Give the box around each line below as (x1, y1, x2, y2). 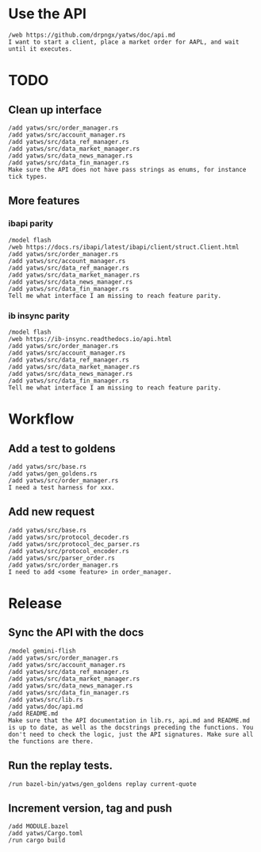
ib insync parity (8, 310, 70, 321)
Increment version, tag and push (8, 801, 173, 815)
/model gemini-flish (8, 647, 77, 655)
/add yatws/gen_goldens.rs (8, 470, 98, 478)
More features (8, 194, 80, 207)
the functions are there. (8, 737, 94, 745)
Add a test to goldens (8, 442, 116, 455)
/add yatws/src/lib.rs (8, 695, 83, 703)
